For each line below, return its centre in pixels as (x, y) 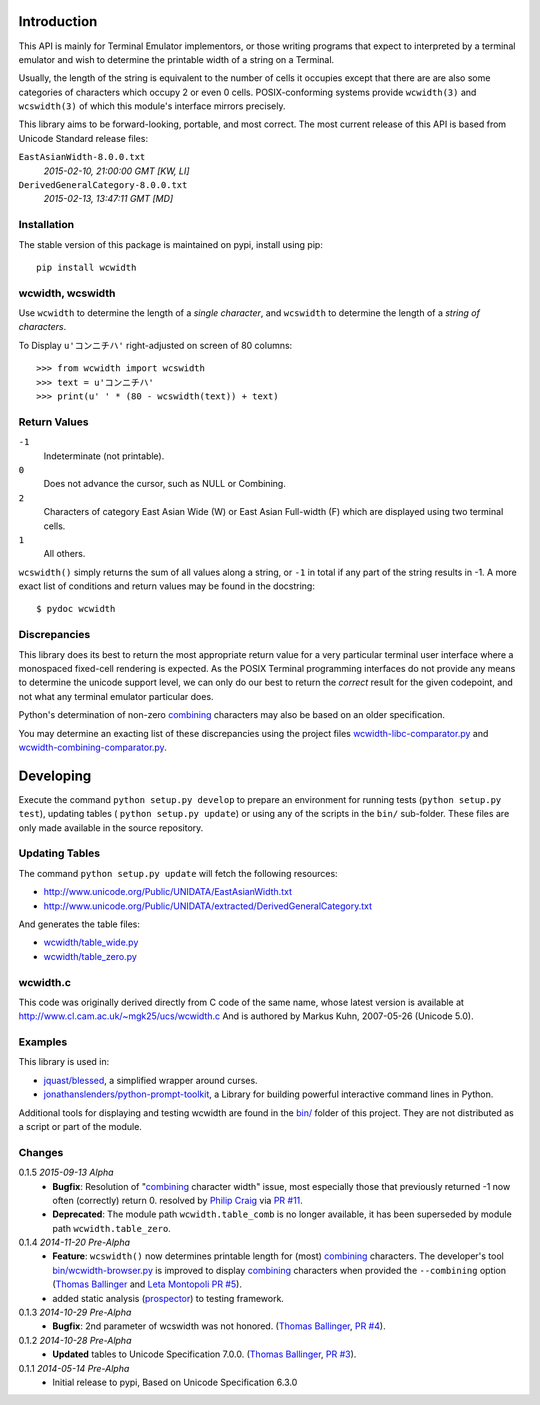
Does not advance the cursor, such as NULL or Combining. (165, 484)
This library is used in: (64, 1062)
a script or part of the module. (80, 1126)
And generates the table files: (79, 924)
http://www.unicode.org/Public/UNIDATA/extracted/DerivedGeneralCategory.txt (208, 906)
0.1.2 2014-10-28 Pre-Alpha (75, 1340)
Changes (41, 1152)
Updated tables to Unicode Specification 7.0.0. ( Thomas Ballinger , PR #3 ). (204, 1354)
